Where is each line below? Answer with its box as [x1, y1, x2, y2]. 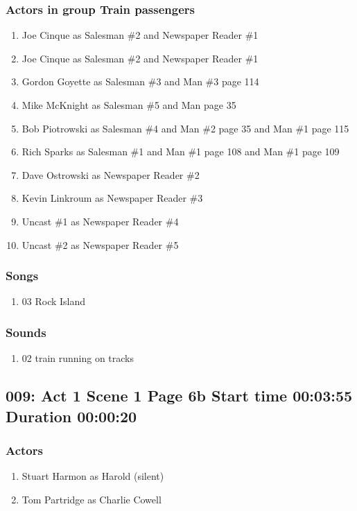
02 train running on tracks [21, 351, 134, 365]
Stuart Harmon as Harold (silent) [21, 469, 164, 483]
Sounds [6, 323, 46, 340]
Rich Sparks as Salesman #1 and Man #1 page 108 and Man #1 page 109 [21, 144, 340, 159]
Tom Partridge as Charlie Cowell [21, 492, 162, 506]
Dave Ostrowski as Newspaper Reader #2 [21, 167, 200, 182]
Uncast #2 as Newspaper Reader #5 [21, 237, 179, 252]
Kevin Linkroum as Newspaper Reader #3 [21, 191, 203, 205]
